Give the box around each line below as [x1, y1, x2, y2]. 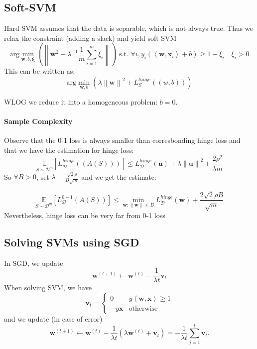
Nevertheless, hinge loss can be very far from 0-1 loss [4, 210, 165, 220]
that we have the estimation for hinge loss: [4, 144, 134, 155]
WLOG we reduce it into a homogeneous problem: [4, 96, 158, 107]
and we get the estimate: [81, 171, 156, 182]
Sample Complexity [4, 116, 73, 126]
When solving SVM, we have [4, 282, 92, 293]
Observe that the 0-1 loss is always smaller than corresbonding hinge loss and [4, 135, 241, 145]
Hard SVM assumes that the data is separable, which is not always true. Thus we [4, 23, 253, 33]
